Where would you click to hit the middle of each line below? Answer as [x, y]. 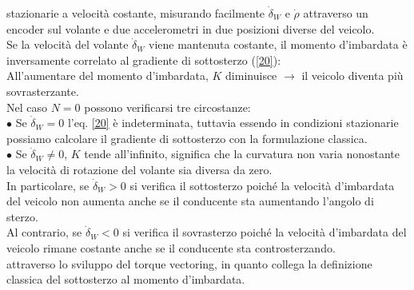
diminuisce [251, 75]
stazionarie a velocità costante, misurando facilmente [136, 13]
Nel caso [27, 107]
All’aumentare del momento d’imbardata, [107, 75]
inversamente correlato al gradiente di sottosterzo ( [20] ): [144, 60]
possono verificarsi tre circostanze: [167, 107]
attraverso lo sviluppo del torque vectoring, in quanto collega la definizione [189, 263]
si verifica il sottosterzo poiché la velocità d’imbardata [262, 185]
